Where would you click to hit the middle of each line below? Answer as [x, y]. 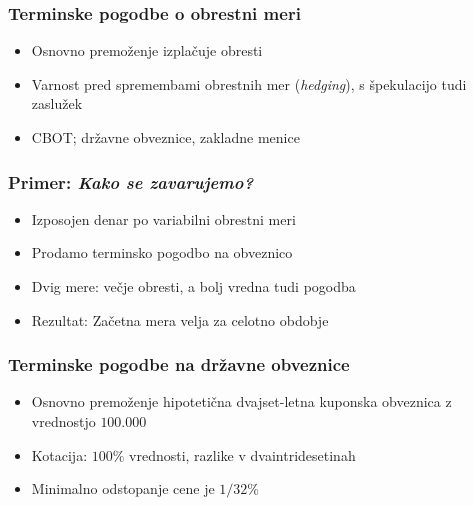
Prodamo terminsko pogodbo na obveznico [162, 252]
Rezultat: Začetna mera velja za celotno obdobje [180, 319]
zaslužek [57, 103]
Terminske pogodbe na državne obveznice [179, 364]
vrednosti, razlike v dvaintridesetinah [242, 454]
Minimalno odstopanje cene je [123, 488]
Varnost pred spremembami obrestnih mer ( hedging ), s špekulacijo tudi [249, 83]
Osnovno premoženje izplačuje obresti [147, 50]
